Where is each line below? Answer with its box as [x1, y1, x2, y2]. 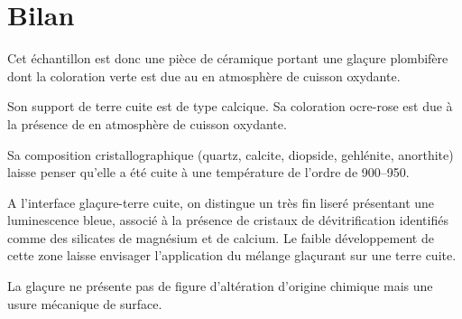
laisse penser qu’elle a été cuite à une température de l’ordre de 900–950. [7, 163, 410, 182]
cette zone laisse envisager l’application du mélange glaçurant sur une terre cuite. [7, 246, 457, 265]
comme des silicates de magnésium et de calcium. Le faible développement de [7, 228, 434, 247]
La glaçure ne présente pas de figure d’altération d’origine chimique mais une [7, 277, 433, 296]
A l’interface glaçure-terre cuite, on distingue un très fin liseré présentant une [7, 192, 435, 211]
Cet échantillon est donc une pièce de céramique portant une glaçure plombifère [7, 49, 448, 68]
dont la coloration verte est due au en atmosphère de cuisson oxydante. [7, 66, 401, 85]
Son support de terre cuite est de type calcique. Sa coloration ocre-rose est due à [7, 97, 453, 116]
